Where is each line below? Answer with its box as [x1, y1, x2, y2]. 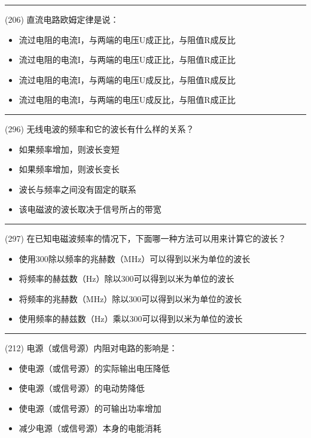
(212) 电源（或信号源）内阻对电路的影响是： [5, 341, 178, 354]
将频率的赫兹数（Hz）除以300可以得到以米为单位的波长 [19, 272, 234, 285]
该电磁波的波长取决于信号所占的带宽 [19, 203, 161, 215]
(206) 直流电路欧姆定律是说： [5, 13, 119, 25]
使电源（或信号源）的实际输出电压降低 [19, 361, 170, 374]
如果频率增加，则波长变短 [19, 142, 120, 155]
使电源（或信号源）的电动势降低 [19, 382, 145, 394]
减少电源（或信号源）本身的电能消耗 [19, 422, 161, 434]
